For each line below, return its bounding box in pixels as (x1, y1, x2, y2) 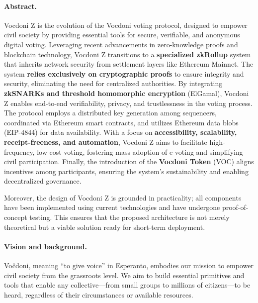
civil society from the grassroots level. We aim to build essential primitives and (4, 270, 245, 280)
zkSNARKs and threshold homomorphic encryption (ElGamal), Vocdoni (4, 88, 249, 98)
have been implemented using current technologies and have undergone (4, 202, 220, 212)
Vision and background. (4, 241, 87, 251)
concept (4, 212, 27, 222)
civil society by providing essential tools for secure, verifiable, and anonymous (4, 29, 240, 40)
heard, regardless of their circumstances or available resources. (4, 289, 193, 300)
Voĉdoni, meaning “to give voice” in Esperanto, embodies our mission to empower (4, 260, 254, 271)
